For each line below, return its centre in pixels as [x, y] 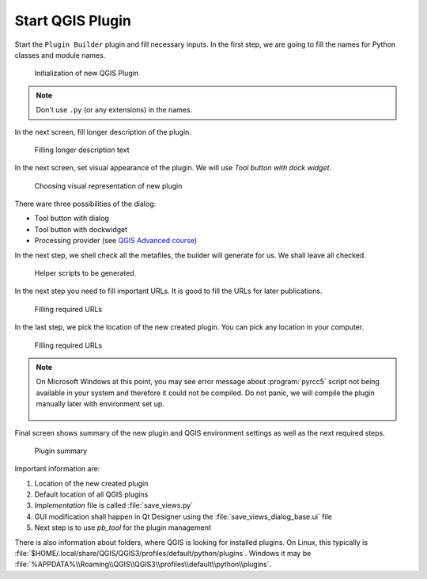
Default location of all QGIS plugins [91, 494]
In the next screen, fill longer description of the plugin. [103, 131]
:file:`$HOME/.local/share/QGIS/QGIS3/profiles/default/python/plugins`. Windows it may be [163, 554]
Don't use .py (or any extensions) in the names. [114, 110]
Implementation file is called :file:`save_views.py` [114, 505]
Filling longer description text [82, 150]
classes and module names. [60, 55]
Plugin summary [61, 451]
